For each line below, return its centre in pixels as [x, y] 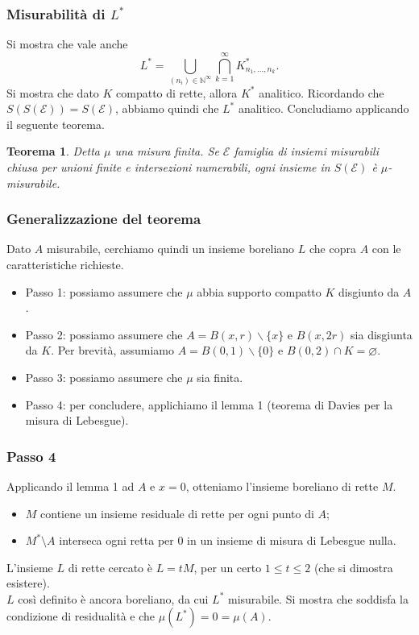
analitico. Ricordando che [322, 92]
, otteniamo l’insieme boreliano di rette [282, 486]
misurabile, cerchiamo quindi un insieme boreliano [170, 249]
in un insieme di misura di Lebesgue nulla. [292, 540]
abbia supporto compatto [259, 291]
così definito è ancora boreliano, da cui [113, 598]
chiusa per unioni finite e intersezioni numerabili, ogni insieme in [168, 166]
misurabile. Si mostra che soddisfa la [318, 598]
